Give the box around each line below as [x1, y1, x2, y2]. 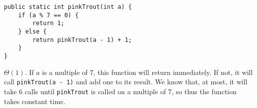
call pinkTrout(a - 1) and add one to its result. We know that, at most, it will [4, 76, 248, 87]
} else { [18, 28, 47, 35]
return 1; [32, 20, 64, 27]
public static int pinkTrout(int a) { [4, 3, 132, 10]
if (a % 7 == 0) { [18, 11, 79, 19]
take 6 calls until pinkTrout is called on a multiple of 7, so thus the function [4, 86, 237, 96]
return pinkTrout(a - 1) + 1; [32, 36, 132, 43]
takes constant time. [4, 96, 65, 106]
